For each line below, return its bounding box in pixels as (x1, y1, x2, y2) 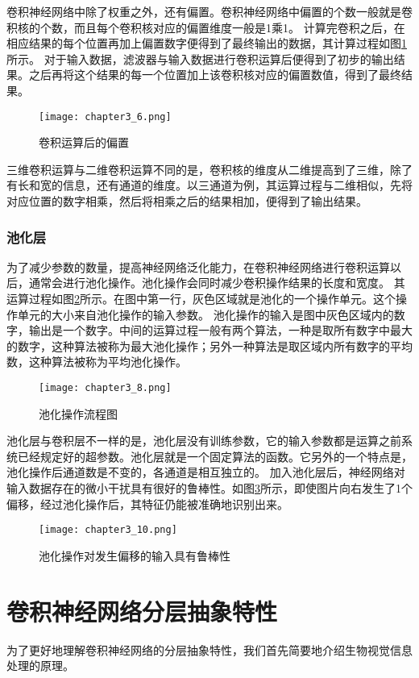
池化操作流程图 (39, 405, 118, 422)
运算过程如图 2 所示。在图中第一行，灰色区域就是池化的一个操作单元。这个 (6, 290, 396, 306)
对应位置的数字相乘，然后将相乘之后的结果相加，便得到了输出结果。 (6, 193, 367, 209)
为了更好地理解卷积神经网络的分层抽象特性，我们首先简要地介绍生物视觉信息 (6, 641, 413, 658)
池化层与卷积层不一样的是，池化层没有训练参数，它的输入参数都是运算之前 (6, 432, 401, 449)
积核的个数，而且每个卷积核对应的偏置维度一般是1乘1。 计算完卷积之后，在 (6, 19, 405, 35)
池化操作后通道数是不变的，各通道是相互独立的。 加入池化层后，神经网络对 (6, 464, 405, 480)
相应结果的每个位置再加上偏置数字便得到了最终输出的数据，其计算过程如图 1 (6, 35, 407, 52)
